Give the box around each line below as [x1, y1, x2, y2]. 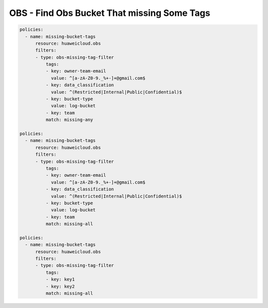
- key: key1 [45, 277, 75, 282]
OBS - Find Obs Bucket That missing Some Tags [9, 7, 210, 18]
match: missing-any [45, 117, 93, 123]
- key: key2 [45, 283, 75, 289]
